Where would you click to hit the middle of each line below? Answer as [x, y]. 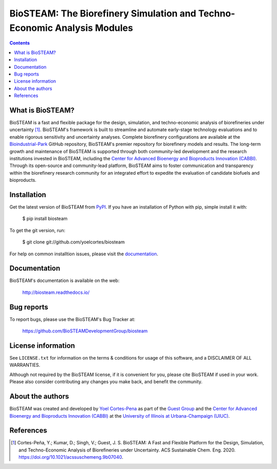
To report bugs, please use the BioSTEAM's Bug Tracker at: [72, 319]
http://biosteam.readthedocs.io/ [56, 292]
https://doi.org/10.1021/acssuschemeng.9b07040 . [71, 457]
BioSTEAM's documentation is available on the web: [65, 280]
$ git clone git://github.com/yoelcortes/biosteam [74, 242]
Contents [20, 43]
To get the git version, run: [37, 230]
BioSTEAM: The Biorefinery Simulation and [103, 13]
